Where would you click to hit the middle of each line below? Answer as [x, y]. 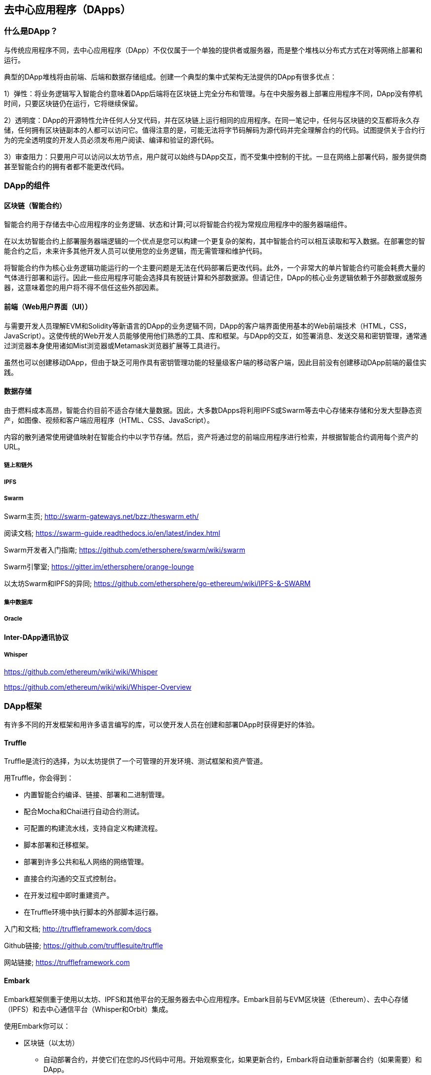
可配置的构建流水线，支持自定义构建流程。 [93, 828]
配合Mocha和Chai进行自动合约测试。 [84, 812]
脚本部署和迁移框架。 [58, 845]
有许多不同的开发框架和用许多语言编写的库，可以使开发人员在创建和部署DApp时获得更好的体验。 [162, 725]
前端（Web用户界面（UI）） [48, 307]
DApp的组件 [27, 186]
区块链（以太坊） [51, 1042]
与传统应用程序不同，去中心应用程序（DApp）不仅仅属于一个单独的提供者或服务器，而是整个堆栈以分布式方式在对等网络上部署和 [213, 50]
